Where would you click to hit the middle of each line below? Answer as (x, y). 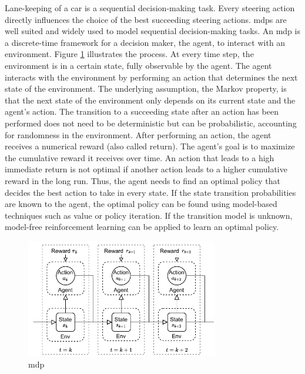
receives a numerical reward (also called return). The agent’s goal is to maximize (150, 146)
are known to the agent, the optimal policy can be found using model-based (141, 204)
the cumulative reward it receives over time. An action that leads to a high (140, 157)
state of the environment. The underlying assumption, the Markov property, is (146, 89)
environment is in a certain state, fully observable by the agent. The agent (138, 65)
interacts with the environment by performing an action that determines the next (151, 77)
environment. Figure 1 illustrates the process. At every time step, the (129, 54)
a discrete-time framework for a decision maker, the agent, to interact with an (145, 42)
